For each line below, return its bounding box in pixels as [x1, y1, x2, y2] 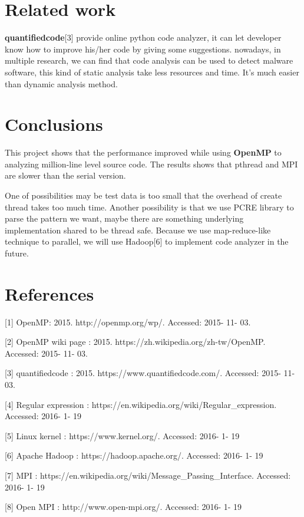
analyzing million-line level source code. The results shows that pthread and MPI [5, 157, 298, 170]
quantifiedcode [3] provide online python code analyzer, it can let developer [5, 31, 282, 44]
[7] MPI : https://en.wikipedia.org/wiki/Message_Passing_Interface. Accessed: [5, 469, 291, 482]
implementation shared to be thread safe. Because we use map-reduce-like [5, 223, 271, 236]
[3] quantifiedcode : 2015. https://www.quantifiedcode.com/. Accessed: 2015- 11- [5, 367, 295, 379]
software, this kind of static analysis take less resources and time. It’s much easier [5, 65, 299, 78]
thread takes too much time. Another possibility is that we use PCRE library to [5, 200, 294, 213]
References [5, 281, 94, 305]
